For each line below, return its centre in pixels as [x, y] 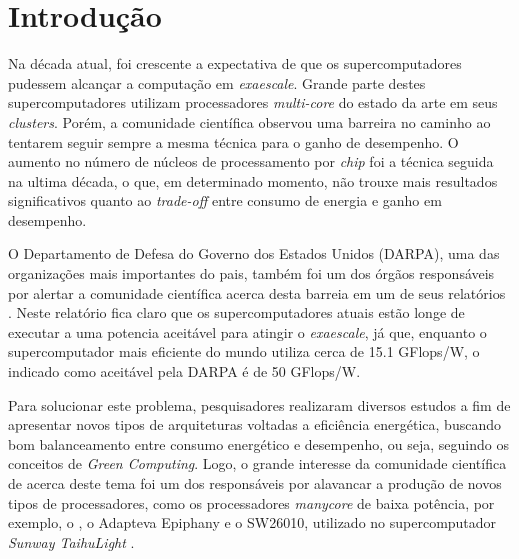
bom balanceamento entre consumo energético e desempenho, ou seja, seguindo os [258, 443]
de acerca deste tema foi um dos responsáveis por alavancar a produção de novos [255, 483]
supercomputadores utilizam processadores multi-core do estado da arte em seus [253, 102]
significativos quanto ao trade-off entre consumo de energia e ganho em [225, 200]
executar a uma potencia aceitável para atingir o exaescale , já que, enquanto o [247, 331]
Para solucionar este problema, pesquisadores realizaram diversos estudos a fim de [259, 404]
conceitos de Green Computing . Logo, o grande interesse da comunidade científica [257, 463]
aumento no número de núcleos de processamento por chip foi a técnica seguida [251, 161]
